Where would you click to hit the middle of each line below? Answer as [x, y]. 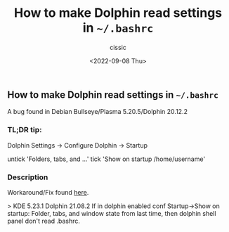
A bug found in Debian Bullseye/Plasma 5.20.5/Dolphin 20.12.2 [98, 112]
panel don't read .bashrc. [44, 221]
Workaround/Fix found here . [48, 192]
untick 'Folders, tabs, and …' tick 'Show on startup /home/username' [106, 159]
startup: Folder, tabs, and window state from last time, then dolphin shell [112, 213]
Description [28, 177]
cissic [118, 47]
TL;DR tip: [25, 130]
